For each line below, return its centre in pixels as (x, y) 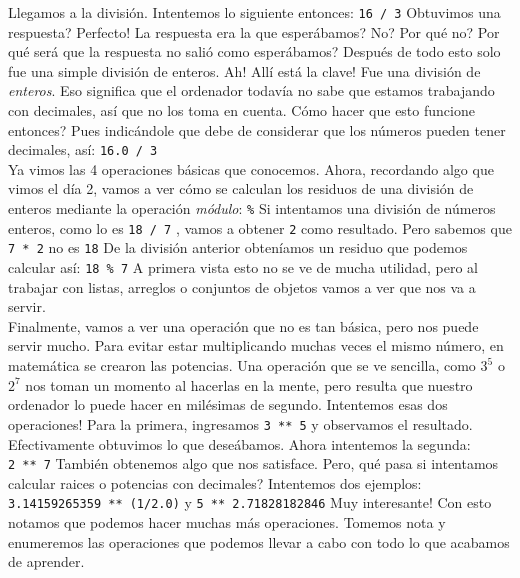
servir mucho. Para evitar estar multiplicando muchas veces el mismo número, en (256, 345)
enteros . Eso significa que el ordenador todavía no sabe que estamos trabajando (251, 90)
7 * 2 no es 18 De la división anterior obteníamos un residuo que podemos (238, 247)
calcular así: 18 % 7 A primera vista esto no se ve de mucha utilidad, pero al (243, 267)
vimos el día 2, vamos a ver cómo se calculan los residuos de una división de (241, 188)
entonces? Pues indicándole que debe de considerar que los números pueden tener (257, 129)
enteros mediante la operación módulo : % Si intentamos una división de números (252, 208)
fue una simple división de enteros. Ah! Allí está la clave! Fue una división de (244, 70)
